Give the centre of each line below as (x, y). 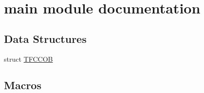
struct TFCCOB (28, 59)
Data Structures (45, 38)
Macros (23, 85)
